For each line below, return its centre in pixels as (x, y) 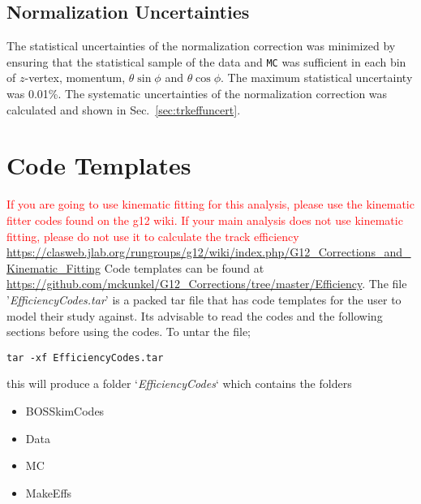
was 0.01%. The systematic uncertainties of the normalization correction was (197, 94)
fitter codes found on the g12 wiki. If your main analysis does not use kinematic (205, 220)
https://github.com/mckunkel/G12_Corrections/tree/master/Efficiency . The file (207, 284)
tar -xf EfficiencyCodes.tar (85, 358)
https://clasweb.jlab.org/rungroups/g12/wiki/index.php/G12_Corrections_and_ (209, 252)
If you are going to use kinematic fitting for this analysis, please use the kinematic (210, 204)
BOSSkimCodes (65, 410)
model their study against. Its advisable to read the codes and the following (195, 315)
